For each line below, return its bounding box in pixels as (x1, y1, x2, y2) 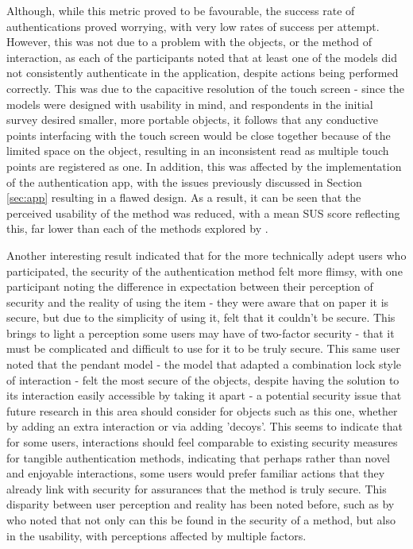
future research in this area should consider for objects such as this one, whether (6, 402, 398, 419)
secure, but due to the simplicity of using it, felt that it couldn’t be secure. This (6, 309, 396, 326)
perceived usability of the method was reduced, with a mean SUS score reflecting (6, 204, 400, 221)
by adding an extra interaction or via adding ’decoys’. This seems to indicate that (6, 418, 403, 435)
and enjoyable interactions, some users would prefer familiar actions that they (6, 465, 385, 481)
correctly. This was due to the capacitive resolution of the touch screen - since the (6, 79, 404, 96)
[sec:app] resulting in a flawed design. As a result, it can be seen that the (6, 189, 361, 206)
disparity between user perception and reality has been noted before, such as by (6, 496, 395, 512)
